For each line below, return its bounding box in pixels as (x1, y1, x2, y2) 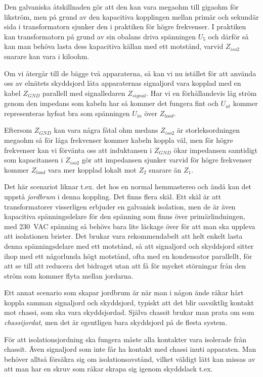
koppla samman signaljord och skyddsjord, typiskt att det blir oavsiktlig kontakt (4, 297, 254, 307)
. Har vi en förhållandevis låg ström (146, 87, 257, 98)
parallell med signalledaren (42, 87, 125, 98)
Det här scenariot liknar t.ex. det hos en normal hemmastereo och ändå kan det (4, 181, 252, 192)
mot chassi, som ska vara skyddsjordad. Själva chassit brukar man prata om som (4, 307, 254, 317)
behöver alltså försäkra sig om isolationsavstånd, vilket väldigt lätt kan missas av (4, 353, 255, 364)
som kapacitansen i (4, 154, 63, 165)
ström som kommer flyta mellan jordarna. (4, 270, 134, 281)
